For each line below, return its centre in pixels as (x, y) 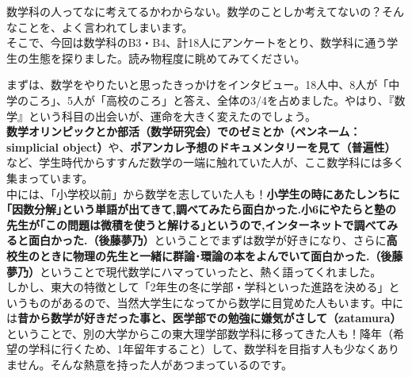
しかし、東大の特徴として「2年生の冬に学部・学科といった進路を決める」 (198, 287)
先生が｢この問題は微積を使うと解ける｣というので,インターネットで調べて (196, 224)
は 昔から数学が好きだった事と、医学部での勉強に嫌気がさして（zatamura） (204, 318)
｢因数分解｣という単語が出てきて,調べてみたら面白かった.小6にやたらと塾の (201, 209)
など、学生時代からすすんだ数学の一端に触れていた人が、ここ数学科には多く (206, 162)
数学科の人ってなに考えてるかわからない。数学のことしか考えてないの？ (194, 11)
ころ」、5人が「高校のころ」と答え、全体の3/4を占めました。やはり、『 (211, 100)
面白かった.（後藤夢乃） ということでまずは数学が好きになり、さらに (207, 240)
